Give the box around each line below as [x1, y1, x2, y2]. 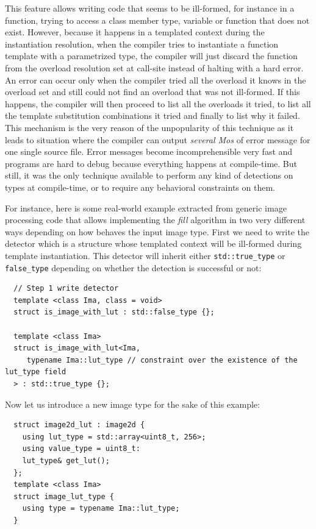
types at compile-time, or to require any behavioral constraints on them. [5, 180, 275, 193]
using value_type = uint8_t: [22, 444, 140, 453]
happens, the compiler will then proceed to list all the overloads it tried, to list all [5, 97, 311, 110]
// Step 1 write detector [13, 284, 119, 293]
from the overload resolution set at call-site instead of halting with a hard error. [5, 61, 304, 74]
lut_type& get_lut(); [22, 456, 110, 465]
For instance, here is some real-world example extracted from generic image [5, 201, 287, 214]
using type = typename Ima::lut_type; [22, 504, 180, 513]
